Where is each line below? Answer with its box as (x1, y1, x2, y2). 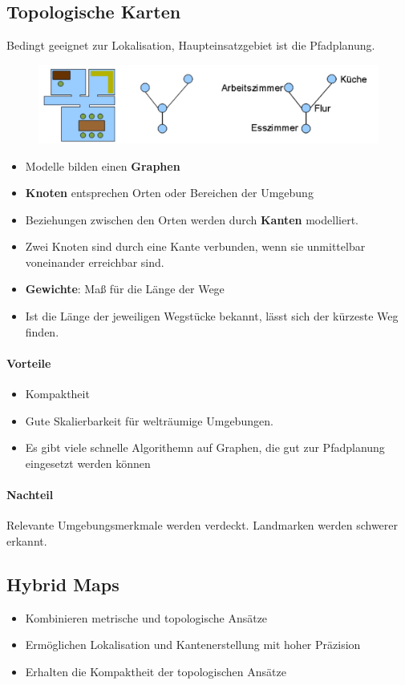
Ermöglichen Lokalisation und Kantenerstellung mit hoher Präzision (25, 636, 361, 653)
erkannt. (6, 532, 47, 549)
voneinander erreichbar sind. (25, 253, 164, 270)
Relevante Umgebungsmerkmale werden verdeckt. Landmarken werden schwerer (6, 517, 399, 534)
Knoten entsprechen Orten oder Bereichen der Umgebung (25, 184, 314, 201)
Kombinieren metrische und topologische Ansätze (25, 609, 268, 626)
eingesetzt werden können (25, 454, 151, 471)
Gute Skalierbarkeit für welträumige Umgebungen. (25, 412, 273, 429)
